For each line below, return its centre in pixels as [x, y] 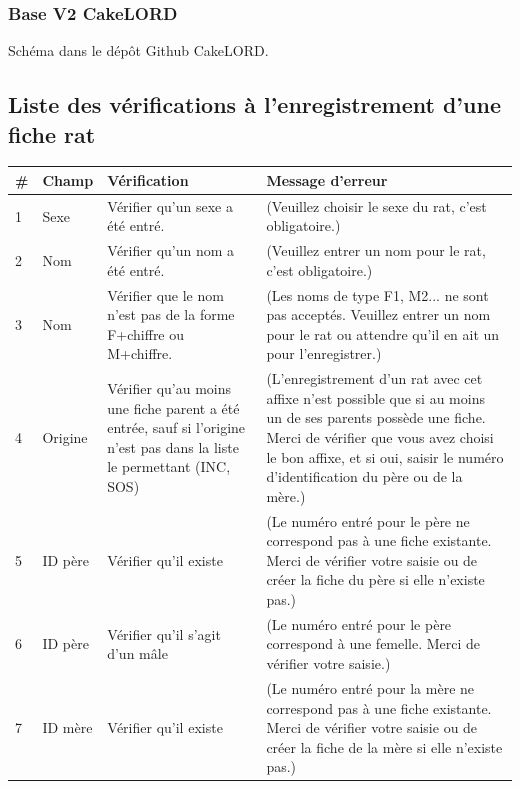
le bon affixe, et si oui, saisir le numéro [385, 456]
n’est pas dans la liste [173, 446]
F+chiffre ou [146, 333]
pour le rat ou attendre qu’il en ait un [383, 333]
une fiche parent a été [173, 407]
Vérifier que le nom [165, 294]
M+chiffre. [140, 353]
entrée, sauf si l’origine [176, 427]
